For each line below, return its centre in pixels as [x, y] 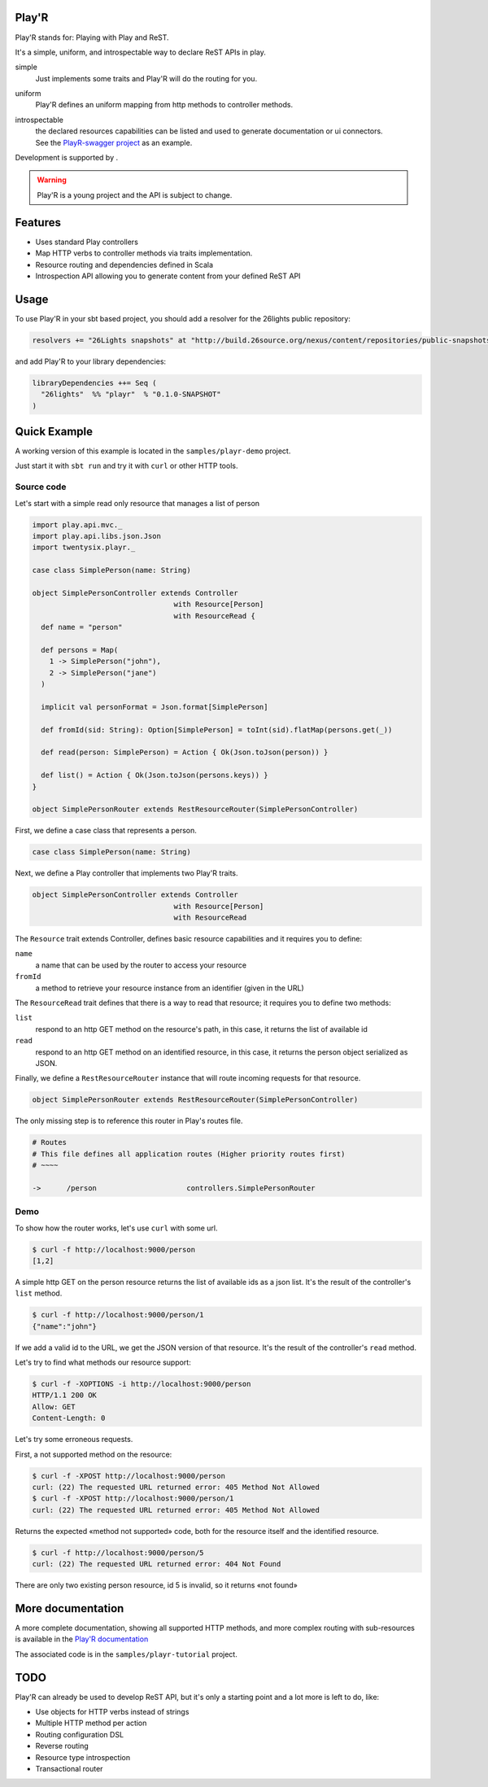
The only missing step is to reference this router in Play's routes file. [129, 1121]
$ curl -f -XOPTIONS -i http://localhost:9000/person [142, 1384]
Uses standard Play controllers [87, 242]
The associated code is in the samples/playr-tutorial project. [126, 1654]
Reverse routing [62, 1746]
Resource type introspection [83, 1757]
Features [38, 223]
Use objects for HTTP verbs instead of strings [112, 1712]
